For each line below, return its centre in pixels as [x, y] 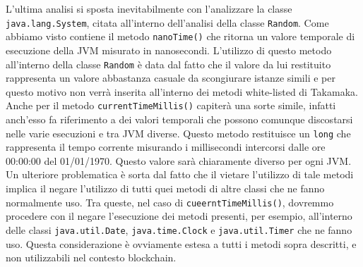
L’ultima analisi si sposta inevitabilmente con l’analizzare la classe [149, 8]
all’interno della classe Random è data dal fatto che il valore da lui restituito [168, 64]
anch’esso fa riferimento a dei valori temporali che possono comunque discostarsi [179, 119]
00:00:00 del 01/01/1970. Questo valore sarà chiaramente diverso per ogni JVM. [179, 160]
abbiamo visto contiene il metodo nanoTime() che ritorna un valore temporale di [180, 36]
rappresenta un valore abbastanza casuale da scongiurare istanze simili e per [171, 78]
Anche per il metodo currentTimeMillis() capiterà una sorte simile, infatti [171, 105]
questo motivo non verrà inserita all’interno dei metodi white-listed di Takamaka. [182, 91]
